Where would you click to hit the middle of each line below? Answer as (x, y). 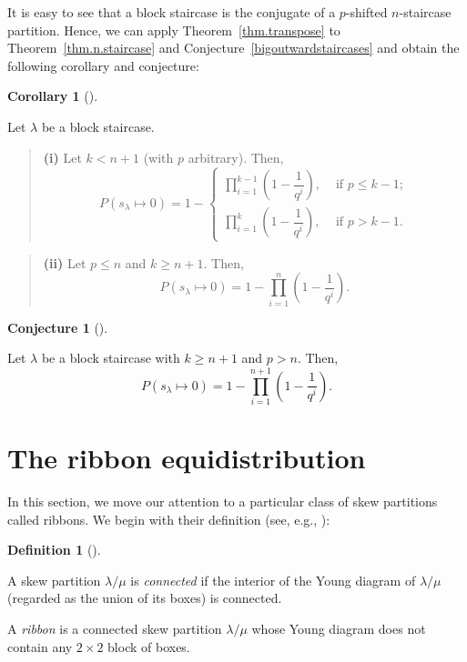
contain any (40, 646)
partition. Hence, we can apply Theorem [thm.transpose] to (174, 30)
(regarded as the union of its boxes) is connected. (145, 598)
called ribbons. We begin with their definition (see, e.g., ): (169, 519)
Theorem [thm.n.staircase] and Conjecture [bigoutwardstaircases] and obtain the (233, 48)
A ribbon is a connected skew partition (115, 629)
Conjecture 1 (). (58, 327)
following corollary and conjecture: (103, 65)
